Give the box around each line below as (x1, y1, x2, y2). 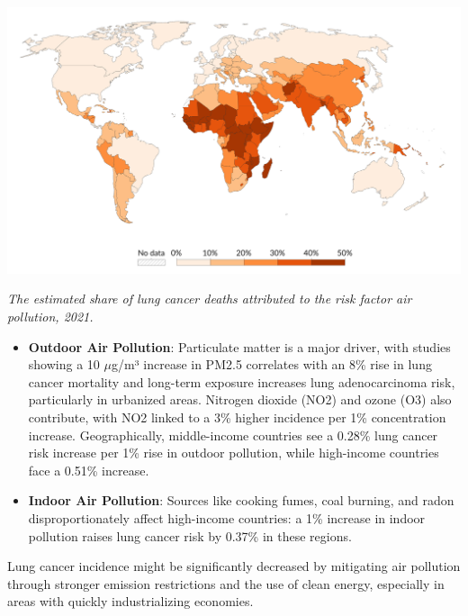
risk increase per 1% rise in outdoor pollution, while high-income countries (28, 443, 439, 462)
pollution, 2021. (7, 306, 94, 325)
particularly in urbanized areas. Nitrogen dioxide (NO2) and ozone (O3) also (28, 390, 452, 409)
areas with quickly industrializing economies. (7, 592, 254, 611)
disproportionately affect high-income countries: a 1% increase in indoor (28, 508, 426, 527)
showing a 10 (28, 355, 100, 374)
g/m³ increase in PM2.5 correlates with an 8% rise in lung (111, 355, 432, 374)
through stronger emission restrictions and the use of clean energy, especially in (7, 574, 445, 593)
